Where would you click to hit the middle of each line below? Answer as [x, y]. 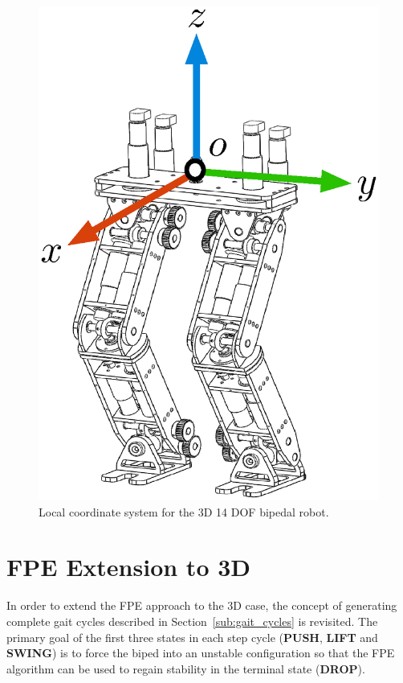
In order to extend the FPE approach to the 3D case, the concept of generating [202, 605]
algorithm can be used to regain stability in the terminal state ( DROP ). [186, 668]
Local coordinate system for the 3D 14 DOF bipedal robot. [184, 511]
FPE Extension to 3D [128, 567]
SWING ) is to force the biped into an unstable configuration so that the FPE [201, 653]
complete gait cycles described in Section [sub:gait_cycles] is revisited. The [192, 621]
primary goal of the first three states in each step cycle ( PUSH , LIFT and [192, 637]
